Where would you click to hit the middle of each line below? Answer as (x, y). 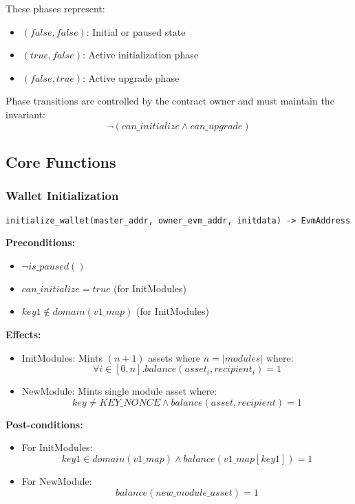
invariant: (26, 114)
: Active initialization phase (141, 55)
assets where (174, 357)
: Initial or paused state (136, 31)
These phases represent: (55, 8)
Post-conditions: (44, 424)
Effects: (23, 334)
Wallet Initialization (62, 196)
